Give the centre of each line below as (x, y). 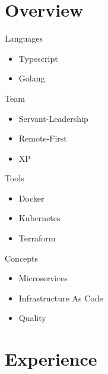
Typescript (38, 58)
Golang (32, 78)
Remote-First (43, 138)
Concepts (22, 258)
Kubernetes (39, 218)
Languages (24, 38)
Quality (32, 318)
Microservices (43, 278)
